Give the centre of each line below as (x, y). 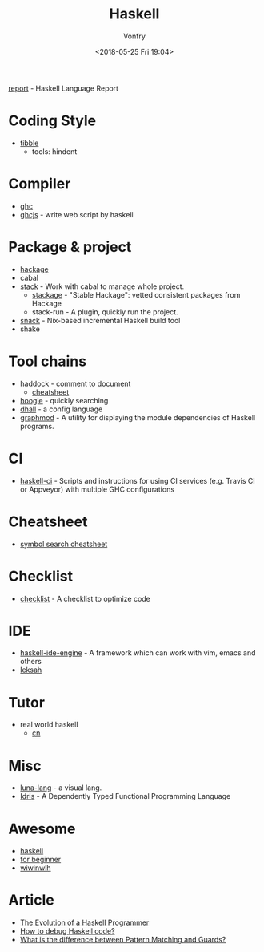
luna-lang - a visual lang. (61, 788)
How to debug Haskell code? (67, 931)
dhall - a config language (61, 409)
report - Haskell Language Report (63, 88)
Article (31, 900)
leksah (31, 670)
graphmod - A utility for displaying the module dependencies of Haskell (138, 417)
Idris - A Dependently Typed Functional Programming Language (125, 796)
